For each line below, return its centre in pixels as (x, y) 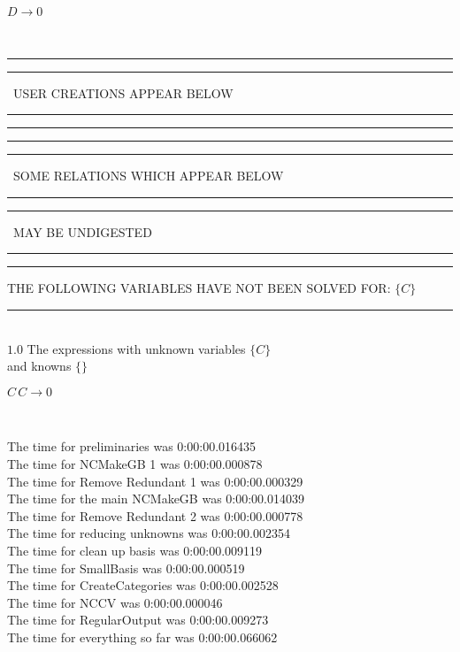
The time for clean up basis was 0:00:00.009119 (135, 550)
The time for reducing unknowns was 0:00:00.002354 (149, 533)
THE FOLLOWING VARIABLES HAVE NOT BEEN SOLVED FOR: (199, 288)
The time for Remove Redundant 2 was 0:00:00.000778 (155, 515)
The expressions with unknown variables (136, 348)
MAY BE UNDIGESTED (82, 231)
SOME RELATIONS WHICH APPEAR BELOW (148, 176)
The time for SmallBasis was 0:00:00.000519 (126, 568)
